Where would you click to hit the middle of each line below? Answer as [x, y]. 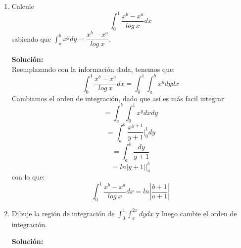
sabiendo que [31, 38]
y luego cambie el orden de [196, 213]
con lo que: [28, 177]
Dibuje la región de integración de [63, 213]
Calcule [23, 6]
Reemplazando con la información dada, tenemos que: [93, 69]
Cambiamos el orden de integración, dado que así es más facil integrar [118, 98]
